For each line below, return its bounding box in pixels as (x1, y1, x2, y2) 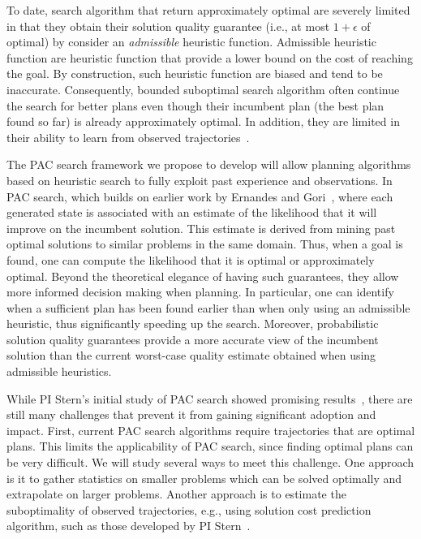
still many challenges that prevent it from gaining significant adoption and (6, 406, 376, 423)
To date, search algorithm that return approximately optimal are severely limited (6, 2, 410, 18)
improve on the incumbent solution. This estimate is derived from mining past (6, 219, 396, 236)
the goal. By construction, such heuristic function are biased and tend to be (6, 65, 383, 82)
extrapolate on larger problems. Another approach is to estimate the (6, 485, 346, 502)
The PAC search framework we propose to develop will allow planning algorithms (6, 156, 411, 173)
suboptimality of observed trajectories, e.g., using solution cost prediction (6, 501, 372, 518)
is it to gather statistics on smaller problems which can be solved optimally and (6, 469, 402, 486)
